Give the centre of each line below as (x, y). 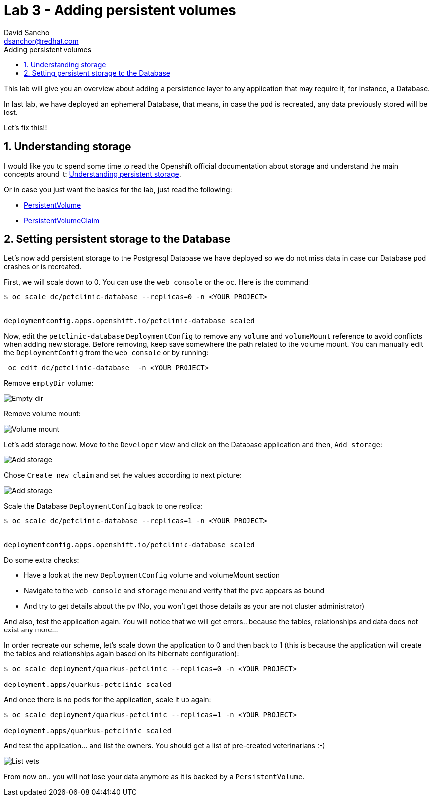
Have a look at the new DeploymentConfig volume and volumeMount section (152, 575)
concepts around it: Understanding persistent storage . (93, 174)
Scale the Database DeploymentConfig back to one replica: (104, 506)
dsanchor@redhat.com (41, 41)
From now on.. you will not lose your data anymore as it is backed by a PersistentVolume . (154, 777)
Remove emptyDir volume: (49, 383)
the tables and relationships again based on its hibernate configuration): (122, 654)
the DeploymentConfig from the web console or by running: (106, 353)
